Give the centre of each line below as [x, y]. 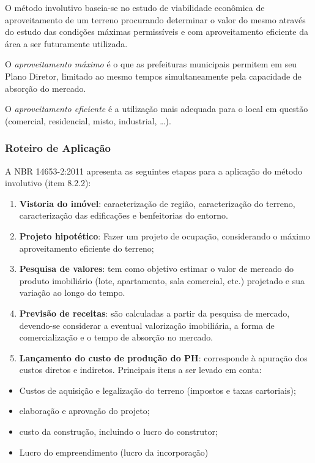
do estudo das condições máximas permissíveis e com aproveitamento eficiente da [157, 32]
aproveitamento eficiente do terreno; [87, 248]
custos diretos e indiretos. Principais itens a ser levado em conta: [140, 370]
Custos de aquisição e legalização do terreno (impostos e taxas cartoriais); [157, 390]
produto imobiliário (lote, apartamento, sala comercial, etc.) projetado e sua [162, 280]
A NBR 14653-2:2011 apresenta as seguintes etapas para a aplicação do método [154, 171]
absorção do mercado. [46, 88]
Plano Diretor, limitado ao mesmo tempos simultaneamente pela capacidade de [153, 76]
